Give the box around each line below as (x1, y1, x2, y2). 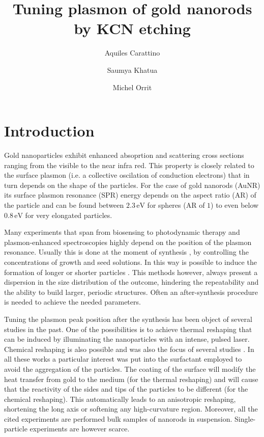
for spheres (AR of (147, 200, 205, 210)
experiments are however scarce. (30, 423, 130, 434)
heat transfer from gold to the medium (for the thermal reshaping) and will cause (4, 373, 258, 384)
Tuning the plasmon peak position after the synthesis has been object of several (4, 313, 252, 324)
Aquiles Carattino (104, 47, 160, 58)
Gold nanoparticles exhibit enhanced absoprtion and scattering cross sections (4, 150, 244, 160)
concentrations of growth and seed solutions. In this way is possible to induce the (4, 256, 257, 267)
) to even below (211, 200, 259, 210)
